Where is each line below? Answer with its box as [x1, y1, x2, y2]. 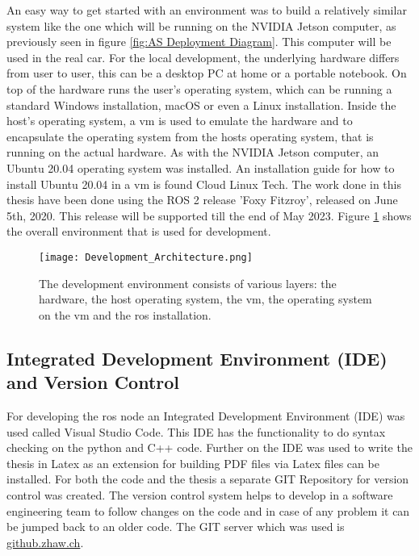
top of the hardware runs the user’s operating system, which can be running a [6, 80, 392, 97]
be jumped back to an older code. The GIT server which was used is [6, 518, 345, 535]
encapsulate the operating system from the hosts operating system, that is [6, 128, 374, 144]
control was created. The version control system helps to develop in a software [6, 486, 393, 503]
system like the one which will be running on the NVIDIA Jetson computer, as [6, 17, 396, 34]
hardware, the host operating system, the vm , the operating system [39, 291, 372, 307]
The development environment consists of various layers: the [39, 274, 337, 291]
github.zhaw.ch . [6, 533, 84, 550]
